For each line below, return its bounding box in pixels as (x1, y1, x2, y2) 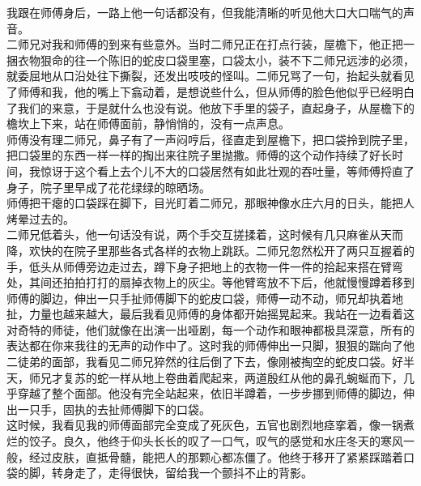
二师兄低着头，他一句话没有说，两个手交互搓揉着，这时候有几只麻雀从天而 (6, 226, 403, 243)
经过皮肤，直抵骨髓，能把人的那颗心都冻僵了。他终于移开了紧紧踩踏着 (28, 448, 403, 465)
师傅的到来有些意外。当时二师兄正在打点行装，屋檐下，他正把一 (74, 36, 415, 53)
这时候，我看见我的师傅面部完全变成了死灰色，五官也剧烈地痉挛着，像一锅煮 (6, 416, 415, 433)
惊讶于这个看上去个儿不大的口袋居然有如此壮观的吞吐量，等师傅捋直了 (40, 162, 415, 179)
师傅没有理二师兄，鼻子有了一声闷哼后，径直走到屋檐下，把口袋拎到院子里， (6, 130, 415, 147)
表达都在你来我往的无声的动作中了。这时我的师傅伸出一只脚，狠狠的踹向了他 (6, 337, 415, 354)
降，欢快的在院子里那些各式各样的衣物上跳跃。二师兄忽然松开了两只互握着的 (6, 241, 415, 258)
